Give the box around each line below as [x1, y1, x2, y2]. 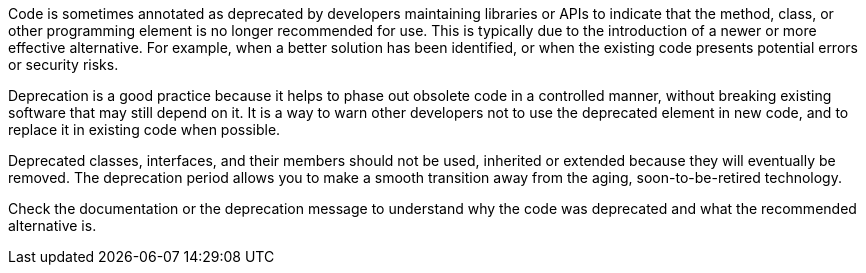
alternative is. [8, 217, 97, 234]
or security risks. [8, 56, 119, 73]
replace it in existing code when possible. [8, 121, 281, 138]
